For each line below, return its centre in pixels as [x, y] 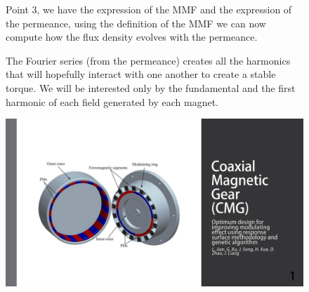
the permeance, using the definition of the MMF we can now [136, 23]
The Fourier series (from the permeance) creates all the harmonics [148, 60]
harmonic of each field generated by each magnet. [112, 101]
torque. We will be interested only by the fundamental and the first [151, 87]
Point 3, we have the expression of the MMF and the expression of [149, 9]
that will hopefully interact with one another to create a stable [141, 74]
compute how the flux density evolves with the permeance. [132, 37]
